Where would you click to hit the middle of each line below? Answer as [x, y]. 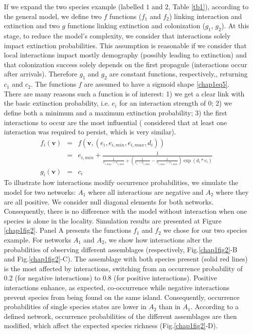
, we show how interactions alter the [158, 240]
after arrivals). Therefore [41, 74]
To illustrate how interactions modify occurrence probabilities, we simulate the [121, 182]
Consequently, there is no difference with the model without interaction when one [126, 211]
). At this [235, 26]
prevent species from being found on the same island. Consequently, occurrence [122, 297]
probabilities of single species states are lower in [75, 306]
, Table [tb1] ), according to [208, 6]
